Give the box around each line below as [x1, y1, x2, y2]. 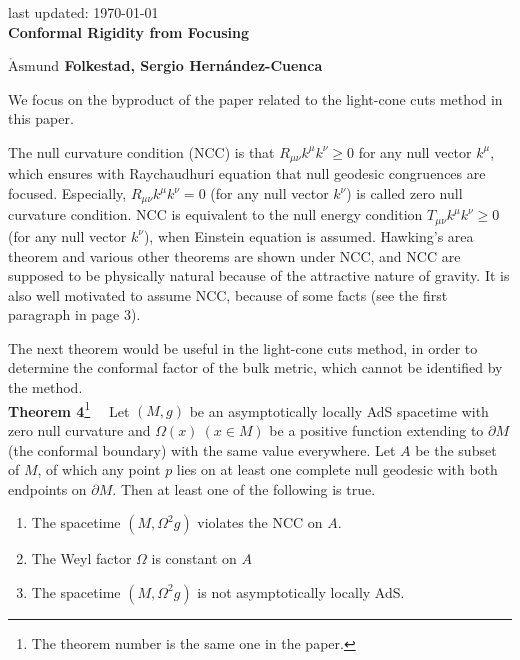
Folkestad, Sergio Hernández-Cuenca [64, 55, 323, 76]
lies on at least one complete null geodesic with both [176, 459, 498, 480]
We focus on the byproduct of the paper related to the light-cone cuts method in [8, 88, 503, 109]
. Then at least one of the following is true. [112, 478, 376, 499]
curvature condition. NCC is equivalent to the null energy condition [8, 204, 423, 225]
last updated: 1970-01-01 [8, 2, 159, 22]
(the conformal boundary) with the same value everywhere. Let [8, 439, 396, 460]
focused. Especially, [8, 183, 127, 204]
